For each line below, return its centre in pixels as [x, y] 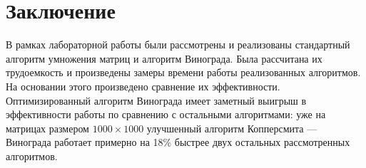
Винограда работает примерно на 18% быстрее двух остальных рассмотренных [178, 142]
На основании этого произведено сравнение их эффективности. [143, 86]
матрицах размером [47, 128]
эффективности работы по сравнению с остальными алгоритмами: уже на [166, 114]
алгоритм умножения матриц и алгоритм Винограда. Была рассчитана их [164, 58]
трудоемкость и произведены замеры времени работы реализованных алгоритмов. [183, 72]
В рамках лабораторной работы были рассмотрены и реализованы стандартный [178, 44]
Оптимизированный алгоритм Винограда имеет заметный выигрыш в [156, 100]
